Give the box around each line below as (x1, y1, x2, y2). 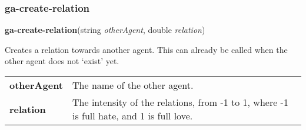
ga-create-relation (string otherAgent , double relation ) (5, 24, 205, 36)
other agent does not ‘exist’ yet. (5, 55, 119, 67)
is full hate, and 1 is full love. (72, 109, 193, 122)
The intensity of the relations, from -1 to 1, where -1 (72, 95, 288, 109)
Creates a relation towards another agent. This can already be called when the (5, 43, 288, 55)
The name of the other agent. (72, 78, 194, 92)
